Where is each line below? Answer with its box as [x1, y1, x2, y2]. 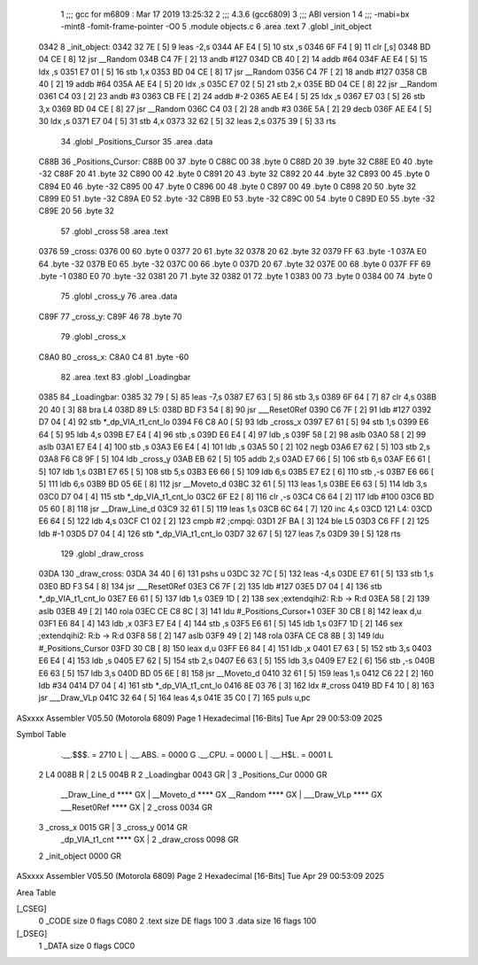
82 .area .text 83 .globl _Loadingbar [60, 371, 191, 382]
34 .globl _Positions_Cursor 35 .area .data [60, 136, 213, 146]
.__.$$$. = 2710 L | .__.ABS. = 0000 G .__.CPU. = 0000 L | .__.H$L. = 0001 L [60, 749, 334, 759]
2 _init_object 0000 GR [38, 851, 122, 861]
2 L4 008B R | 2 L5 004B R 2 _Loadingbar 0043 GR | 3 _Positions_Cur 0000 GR [38, 769, 328, 780]
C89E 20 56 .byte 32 [38, 206, 115, 216]
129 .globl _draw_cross [60, 549, 144, 559]
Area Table [16, 887, 57, 898]
